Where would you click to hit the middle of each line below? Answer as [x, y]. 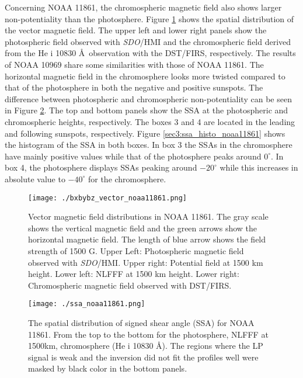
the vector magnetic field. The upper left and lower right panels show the [136, 30]
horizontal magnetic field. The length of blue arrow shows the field [147, 239]
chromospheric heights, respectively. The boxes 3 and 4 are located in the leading [150, 121]
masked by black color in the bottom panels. [108, 368]
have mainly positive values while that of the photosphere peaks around [133, 156]
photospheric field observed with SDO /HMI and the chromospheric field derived [148, 41]
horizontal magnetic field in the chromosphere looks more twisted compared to [145, 76]
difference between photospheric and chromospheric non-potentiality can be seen [148, 98]
